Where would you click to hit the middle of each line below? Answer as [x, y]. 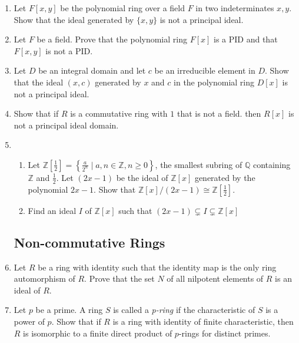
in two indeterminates [235, 8]
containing [272, 164]
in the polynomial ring [214, 82]
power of [29, 321]
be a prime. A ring [69, 310]
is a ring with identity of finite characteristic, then [203, 321]
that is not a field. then [219, 113]
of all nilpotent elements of [215, 278]
